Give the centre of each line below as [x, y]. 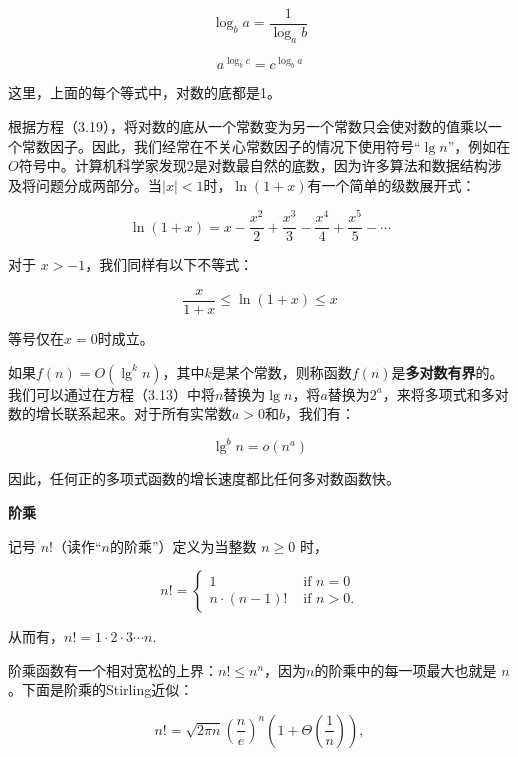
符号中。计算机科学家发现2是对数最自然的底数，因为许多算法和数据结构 [253, 165]
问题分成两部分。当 [98, 184]
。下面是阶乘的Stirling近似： [101, 689]
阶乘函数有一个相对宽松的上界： [113, 669]
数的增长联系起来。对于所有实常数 [120, 413]
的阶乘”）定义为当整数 [183, 545]
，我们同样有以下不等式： [169, 264]
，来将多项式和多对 [445, 393]
